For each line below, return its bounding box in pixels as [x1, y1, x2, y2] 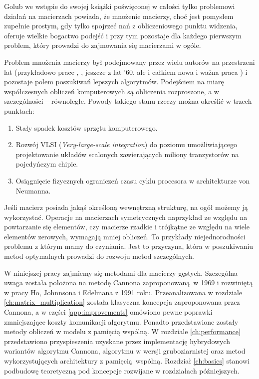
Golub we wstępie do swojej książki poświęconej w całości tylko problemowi [4, 1, 235, 11]
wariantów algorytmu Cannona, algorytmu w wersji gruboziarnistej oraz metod [4, 346, 246, 356]
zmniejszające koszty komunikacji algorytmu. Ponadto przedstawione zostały [4, 316, 239, 327]
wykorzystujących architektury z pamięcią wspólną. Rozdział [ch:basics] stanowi [4, 356, 250, 366]
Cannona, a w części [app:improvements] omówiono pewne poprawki [4, 307, 213, 317]
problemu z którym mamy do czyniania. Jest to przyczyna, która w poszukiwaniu [4, 241, 254, 251]
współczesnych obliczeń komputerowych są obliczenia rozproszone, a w [4, 86, 219, 96]
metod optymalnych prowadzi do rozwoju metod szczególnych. [4, 251, 194, 261]
